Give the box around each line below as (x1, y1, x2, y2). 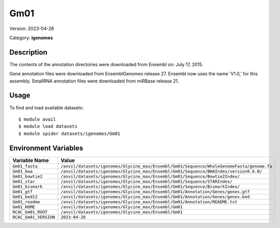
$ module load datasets (18, 124, 78, 129)
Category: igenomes (9, 35, 53, 41)
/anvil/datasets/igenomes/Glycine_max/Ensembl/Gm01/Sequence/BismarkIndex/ (60, 184, 240, 189)
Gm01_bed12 (12, 194, 38, 199)
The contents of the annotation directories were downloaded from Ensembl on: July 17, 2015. (9, 61, 203, 67)
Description (9, 48, 48, 56)
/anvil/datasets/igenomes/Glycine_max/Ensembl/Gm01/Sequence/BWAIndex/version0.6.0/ (60, 168, 263, 174)
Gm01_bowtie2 (12, 174, 43, 179)
